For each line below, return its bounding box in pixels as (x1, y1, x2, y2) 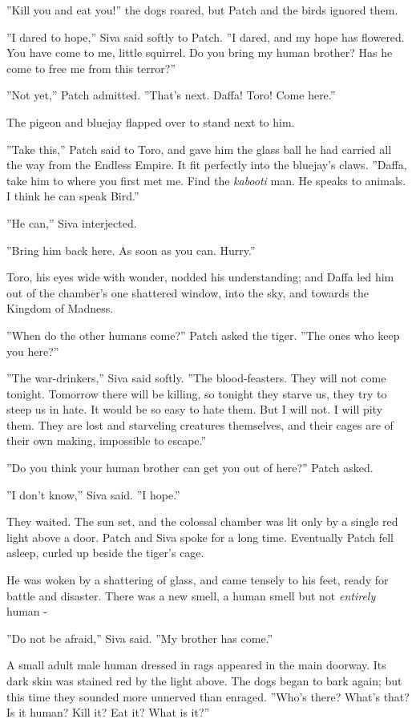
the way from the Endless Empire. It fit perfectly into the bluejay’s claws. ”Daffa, (6, 156, 407, 173)
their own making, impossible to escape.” (6, 432, 207, 449)
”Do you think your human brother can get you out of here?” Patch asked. (6, 459, 374, 476)
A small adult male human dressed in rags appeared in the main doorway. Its (6, 656, 386, 673)
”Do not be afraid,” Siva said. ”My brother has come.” (6, 629, 273, 646)
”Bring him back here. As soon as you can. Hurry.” (6, 241, 256, 258)
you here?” (6, 342, 59, 359)
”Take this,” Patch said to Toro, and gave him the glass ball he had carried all (6, 140, 392, 157)
